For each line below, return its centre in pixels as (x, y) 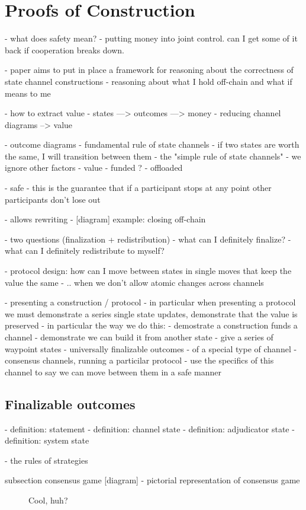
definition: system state (47, 440)
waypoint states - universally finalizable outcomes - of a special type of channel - (151, 348)
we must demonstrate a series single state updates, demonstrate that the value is (151, 313)
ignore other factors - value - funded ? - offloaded (94, 168)
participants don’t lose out (53, 199)
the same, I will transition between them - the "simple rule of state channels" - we (153, 156)
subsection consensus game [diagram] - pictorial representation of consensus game (152, 480)
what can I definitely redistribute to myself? (85, 251)
